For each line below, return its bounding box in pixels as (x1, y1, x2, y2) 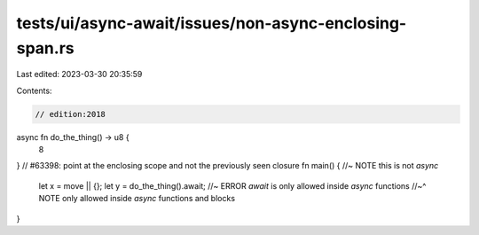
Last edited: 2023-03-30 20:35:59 (16, 69, 143, 80)
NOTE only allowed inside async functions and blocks (38, 193, 235, 204)
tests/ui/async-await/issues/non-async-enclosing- (16, 13, 407, 33)
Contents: (16, 85, 52, 96)
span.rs (16, 38, 75, 58)
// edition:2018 (35, 109, 106, 119)
